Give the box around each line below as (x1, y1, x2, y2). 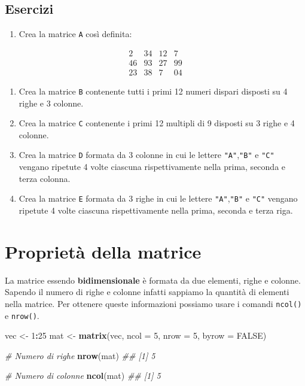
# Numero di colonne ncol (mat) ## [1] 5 (5, 369, 161, 382)
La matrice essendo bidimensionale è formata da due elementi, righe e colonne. (5, 273, 301, 286)
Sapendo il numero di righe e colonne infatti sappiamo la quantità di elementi (5, 285, 289, 298)
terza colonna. (19, 172, 71, 184)
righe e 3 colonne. (19, 96, 84, 109)
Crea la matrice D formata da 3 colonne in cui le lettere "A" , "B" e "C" (19, 148, 274, 161)
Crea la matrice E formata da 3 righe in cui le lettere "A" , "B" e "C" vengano (19, 192, 298, 205)
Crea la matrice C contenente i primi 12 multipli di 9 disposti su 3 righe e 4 (19, 117, 295, 129)
